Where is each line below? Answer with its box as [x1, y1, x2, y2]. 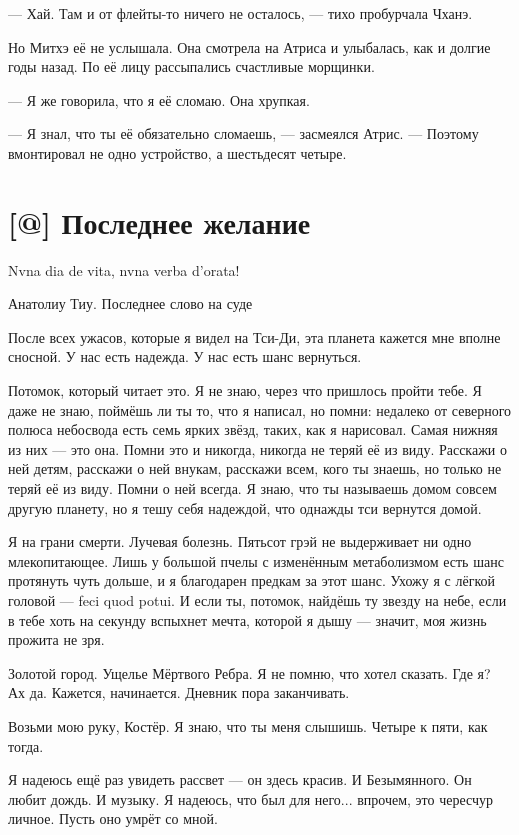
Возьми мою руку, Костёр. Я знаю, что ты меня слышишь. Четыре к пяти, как [8, 715, 488, 736]
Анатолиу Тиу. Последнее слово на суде [8, 293, 253, 314]
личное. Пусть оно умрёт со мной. [8, 808, 218, 829]
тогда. [8, 735, 44, 756]
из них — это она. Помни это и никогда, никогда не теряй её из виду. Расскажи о [8, 438, 508, 459]
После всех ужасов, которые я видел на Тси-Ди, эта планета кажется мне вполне [8, 326, 501, 347]
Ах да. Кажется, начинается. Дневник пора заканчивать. [8, 682, 350, 703]
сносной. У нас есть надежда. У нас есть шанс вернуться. [8, 346, 362, 367]
